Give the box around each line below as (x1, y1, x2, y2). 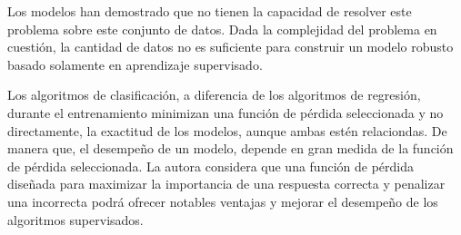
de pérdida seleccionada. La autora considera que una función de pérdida (7, 156, 414, 175)
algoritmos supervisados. (7, 210, 144, 229)
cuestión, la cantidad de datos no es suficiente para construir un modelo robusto (7, 37, 454, 56)
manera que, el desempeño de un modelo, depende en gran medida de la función (7, 139, 454, 158)
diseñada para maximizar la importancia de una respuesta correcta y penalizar (7, 174, 446, 193)
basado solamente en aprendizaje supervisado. (7, 54, 263, 73)
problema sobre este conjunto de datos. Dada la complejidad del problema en (7, 19, 437, 38)
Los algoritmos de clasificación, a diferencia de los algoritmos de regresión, (7, 85, 421, 104)
